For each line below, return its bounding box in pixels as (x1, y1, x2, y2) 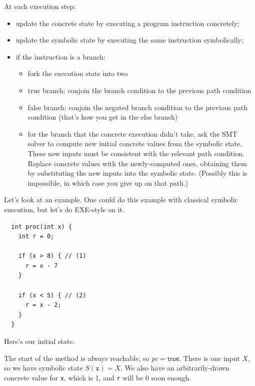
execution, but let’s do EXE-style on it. (4, 204, 124, 214)
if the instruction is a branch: (15, 51, 105, 62)
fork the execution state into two (27, 68, 128, 79)
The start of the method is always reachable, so (4, 352, 149, 363)
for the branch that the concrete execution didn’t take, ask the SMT (27, 128, 237, 139)
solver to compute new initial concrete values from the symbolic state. (27, 138, 242, 149)
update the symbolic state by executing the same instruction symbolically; (15, 35, 243, 45)
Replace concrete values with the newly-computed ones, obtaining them (27, 158, 247, 168)
